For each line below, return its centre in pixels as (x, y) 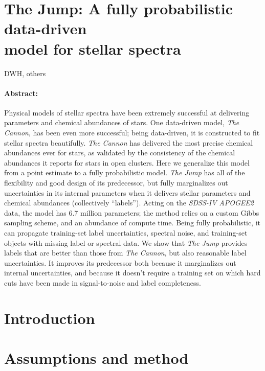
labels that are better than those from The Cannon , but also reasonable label (125, 253)
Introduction (50, 318)
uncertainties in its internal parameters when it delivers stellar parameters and (127, 192)
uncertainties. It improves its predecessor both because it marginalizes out (120, 262)
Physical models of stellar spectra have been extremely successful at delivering (127, 112)
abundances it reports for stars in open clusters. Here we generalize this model (127, 162)
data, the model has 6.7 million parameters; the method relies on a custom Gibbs (132, 212)
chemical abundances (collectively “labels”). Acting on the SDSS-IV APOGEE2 (129, 203)
